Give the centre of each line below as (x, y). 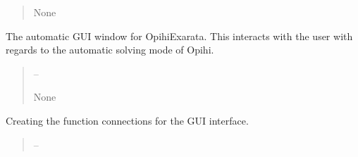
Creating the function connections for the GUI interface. (127, 120)
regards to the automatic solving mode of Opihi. (110, 50)
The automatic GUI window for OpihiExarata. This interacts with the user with (179, 36)
